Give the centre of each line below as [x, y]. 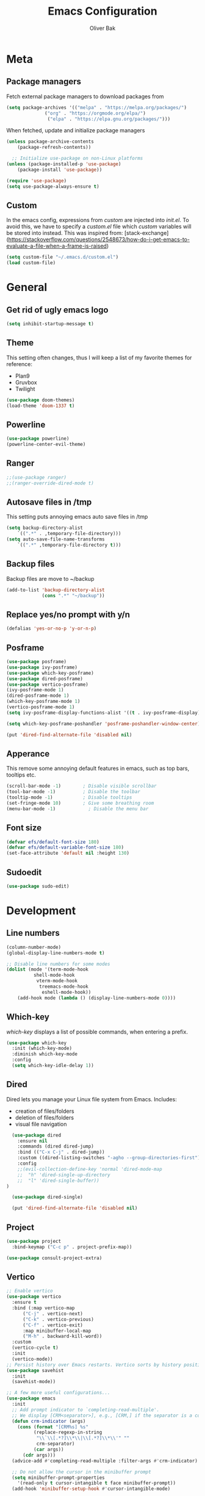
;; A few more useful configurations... [59, 1393]
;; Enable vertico [30, 1291]
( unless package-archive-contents [50, 142]
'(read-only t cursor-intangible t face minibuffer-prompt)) [96, 1483]
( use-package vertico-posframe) [47, 685]
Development [41, 911]
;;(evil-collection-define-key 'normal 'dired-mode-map [90, 1169]
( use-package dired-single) [48, 1197]
